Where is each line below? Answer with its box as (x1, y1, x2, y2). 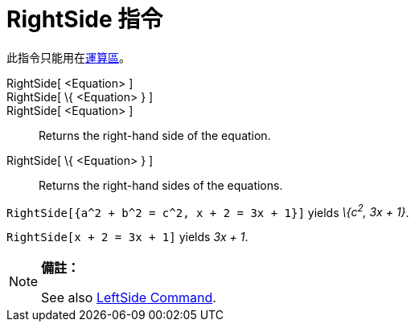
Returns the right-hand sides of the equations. (39, 178, 283, 192)
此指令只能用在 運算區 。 (6, 50, 130, 64)
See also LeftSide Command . (41, 289, 216, 306)
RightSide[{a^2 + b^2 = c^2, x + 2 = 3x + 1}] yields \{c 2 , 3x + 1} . (6, 203, 409, 219)
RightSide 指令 (6, 6, 163, 33)
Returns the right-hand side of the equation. (39, 128, 271, 142)
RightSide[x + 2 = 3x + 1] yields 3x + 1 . (6, 230, 249, 244)
